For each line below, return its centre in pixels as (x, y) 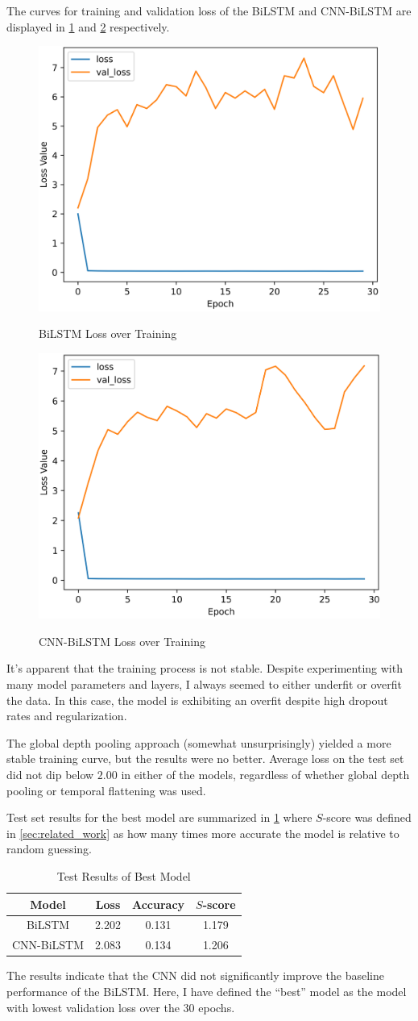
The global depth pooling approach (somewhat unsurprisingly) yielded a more (199, 742)
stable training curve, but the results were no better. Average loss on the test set (205, 758)
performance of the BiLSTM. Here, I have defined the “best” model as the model (207, 991)
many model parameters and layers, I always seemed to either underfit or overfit (204, 684)
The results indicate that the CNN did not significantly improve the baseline (195, 975)
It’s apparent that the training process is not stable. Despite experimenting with (205, 668)
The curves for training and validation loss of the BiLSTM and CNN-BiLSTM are (209, 10)
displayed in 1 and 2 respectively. (88, 26)
